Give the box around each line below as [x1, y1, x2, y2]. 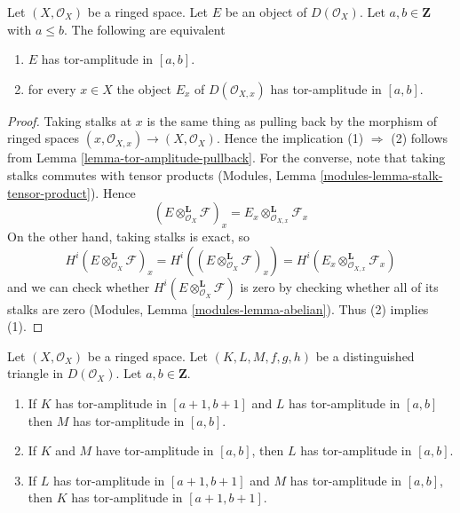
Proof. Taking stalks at [7, 111, 132, 130]
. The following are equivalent [63, 20, 226, 38]
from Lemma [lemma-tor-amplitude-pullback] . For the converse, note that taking [7, 148, 446, 167]
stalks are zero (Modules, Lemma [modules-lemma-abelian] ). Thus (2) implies [7, 299, 429, 318]
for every [28, 79, 76, 98]
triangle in [7, 364, 64, 383]
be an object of [225, 3, 307, 20]
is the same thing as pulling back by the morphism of [147, 111, 438, 130]
